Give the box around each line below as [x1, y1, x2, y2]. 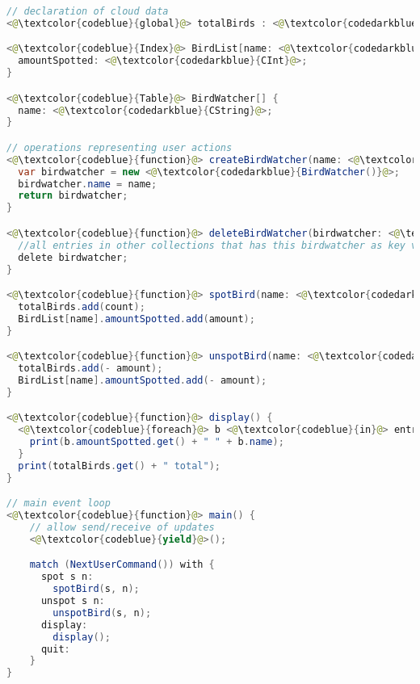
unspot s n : [40, 595, 105, 607]
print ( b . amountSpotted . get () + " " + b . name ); [29, 436, 284, 448]
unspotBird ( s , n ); [52, 606, 152, 619]
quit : [40, 643, 70, 655]
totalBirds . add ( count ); [18, 300, 145, 313]
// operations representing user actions [6, 141, 233, 153]
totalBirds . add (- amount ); [18, 363, 163, 375]
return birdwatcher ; [18, 190, 128, 202]
